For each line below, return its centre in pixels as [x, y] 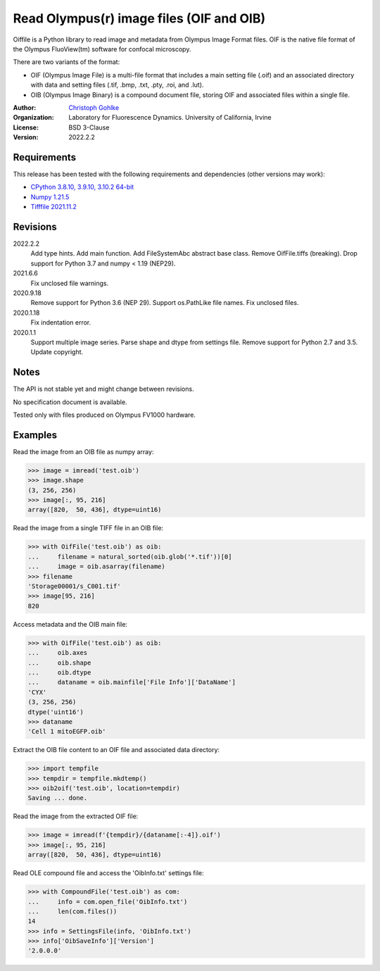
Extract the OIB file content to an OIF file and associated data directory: [116, 750]
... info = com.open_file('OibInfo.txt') [108, 902]
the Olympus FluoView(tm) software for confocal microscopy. [102, 49]
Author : [25, 107]
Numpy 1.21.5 [50, 196]
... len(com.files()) [72, 911]
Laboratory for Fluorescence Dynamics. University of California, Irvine [170, 118]
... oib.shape [59, 663]
